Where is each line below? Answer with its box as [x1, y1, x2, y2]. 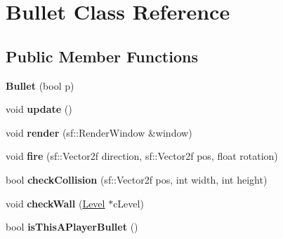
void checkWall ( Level [6, 196, 105, 210]
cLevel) [113, 196, 144, 210]
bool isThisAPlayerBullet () [6, 219, 138, 234]
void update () [6, 102, 72, 116]
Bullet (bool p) [6, 78, 74, 93]
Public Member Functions [6, 45, 198, 67]
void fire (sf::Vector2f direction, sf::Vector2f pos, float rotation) [6, 149, 278, 163]
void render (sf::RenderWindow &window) [6, 125, 192, 139]
